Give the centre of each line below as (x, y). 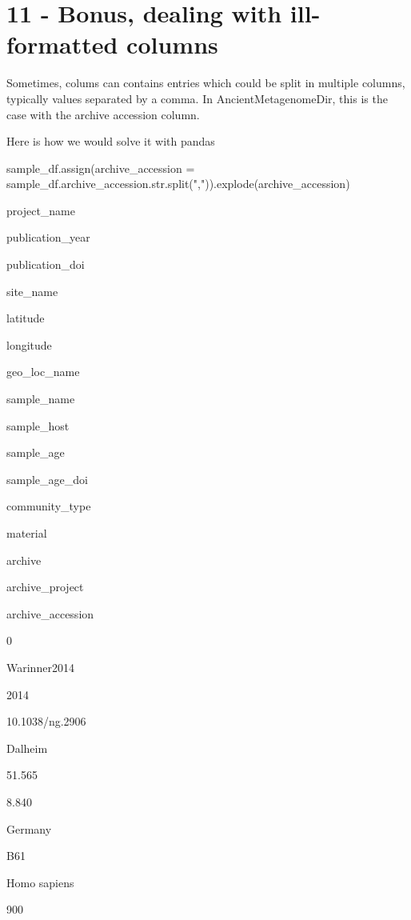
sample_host (38, 425)
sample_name (41, 399)
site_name (32, 291)
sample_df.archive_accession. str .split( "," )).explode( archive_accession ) (178, 184)
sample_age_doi (47, 479)
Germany (29, 828)
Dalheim (27, 748)
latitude (26, 318)
